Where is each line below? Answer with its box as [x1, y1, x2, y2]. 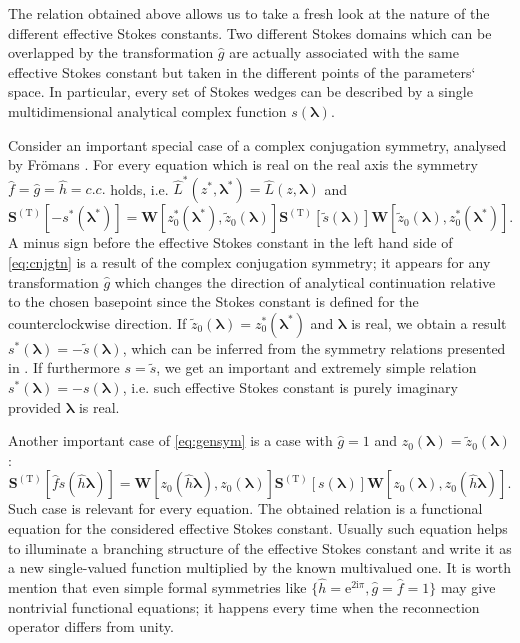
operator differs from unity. [8, 616, 174, 637]
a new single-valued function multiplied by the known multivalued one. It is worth [8, 557, 512, 578]
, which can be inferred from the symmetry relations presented [122, 337, 506, 358]
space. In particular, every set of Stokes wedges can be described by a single [8, 81, 473, 102]
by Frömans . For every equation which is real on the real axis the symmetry [8, 154, 478, 175]
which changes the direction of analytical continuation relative [114, 271, 496, 292]
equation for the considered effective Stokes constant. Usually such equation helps [8, 518, 508, 538]
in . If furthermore [8, 357, 120, 378]
